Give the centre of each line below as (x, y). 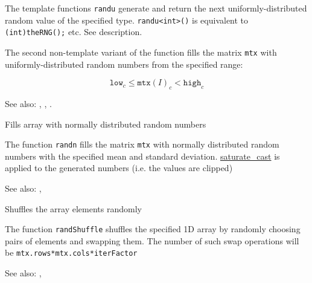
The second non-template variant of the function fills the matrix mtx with (141, 52)
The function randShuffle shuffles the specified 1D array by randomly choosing (153, 229)
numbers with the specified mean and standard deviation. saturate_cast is (142, 156)
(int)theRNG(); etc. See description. (74, 32)
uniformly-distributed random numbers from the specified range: (124, 64)
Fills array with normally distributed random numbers (106, 124)
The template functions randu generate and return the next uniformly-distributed (156, 8)
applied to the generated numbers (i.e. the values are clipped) (119, 168)
